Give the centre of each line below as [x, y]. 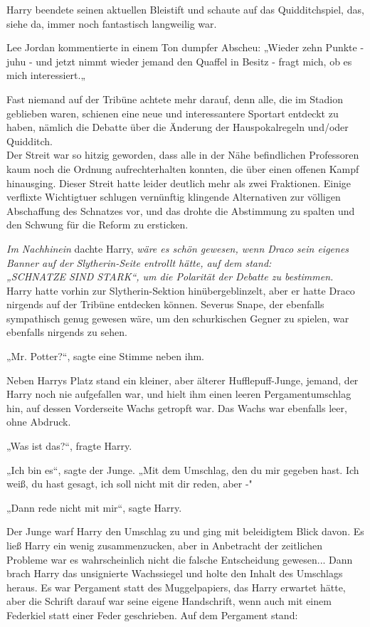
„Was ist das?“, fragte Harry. [69, 446]
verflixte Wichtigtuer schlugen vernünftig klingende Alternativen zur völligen [174, 197]
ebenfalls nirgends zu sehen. [67, 332]
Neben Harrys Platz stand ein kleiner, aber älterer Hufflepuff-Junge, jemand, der [183, 380]
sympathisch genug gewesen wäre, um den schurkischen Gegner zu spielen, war [178, 318]
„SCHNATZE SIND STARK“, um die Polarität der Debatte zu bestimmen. [170, 276]
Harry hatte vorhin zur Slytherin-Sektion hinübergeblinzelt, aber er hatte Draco [181, 290]
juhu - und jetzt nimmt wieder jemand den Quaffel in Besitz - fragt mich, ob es [179, 61]
